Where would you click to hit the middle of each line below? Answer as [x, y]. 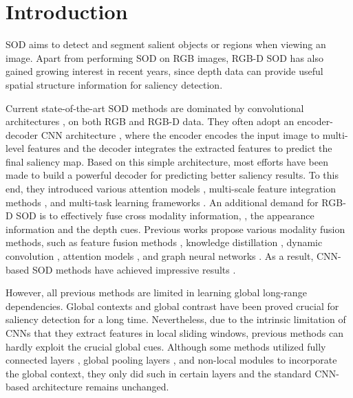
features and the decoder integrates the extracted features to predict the [180, 148]
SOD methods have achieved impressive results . [134, 269]
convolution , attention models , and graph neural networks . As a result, [160, 256]
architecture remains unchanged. [100, 387]
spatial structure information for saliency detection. [114, 84]
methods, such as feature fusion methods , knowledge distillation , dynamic [164, 242]
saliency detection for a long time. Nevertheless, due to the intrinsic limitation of [176, 319]
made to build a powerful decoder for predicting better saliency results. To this [172, 175]
